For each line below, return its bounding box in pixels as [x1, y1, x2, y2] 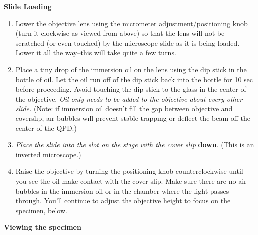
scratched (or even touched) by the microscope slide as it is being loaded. [15, 37, 240, 48]
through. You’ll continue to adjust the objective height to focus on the [15, 195, 231, 206]
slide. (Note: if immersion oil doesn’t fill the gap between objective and [15, 103, 233, 114]
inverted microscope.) [15, 149, 81, 159]
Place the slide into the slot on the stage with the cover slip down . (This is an [15, 139, 254, 150]
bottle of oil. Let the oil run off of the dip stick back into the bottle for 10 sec [15, 74, 253, 84]
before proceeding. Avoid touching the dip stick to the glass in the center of [15, 84, 246, 94]
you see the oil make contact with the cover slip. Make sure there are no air [15, 175, 247, 186]
